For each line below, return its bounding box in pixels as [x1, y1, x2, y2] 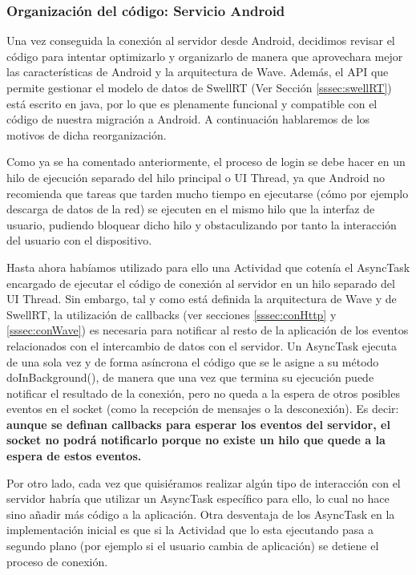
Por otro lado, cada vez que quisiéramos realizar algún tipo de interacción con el [6, 474, 401, 491]
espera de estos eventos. [6, 447, 142, 464]
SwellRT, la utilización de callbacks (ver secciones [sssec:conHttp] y [6, 306, 337, 322]
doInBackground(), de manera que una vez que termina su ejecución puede [6, 369, 374, 386]
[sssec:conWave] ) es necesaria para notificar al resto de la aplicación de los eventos [6, 322, 409, 338]
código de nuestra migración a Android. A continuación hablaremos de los [6, 111, 370, 128]
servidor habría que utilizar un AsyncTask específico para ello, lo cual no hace [6, 490, 390, 507]
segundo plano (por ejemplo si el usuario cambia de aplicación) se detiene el [6, 537, 379, 554]
